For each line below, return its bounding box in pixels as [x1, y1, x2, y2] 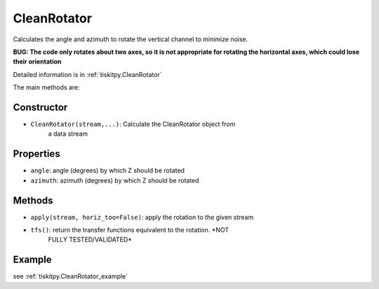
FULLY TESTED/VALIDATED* [48, 235, 133, 244]
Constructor [13, 101, 68, 113]
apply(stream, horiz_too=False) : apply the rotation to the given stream [30, 213, 254, 221]
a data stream [48, 129, 88, 138]
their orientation [13, 57, 62, 66]
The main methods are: [13, 83, 80, 92]
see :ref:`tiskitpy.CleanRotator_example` [13, 272, 128, 281]
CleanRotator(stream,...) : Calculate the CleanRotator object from [30, 120, 236, 129]
